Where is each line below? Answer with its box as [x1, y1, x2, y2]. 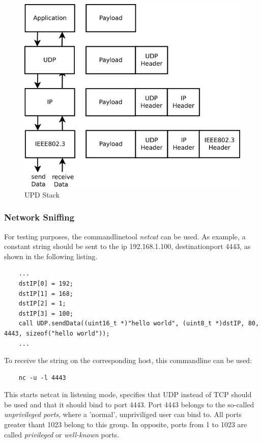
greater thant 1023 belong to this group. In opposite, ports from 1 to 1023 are [4, 419, 247, 430]
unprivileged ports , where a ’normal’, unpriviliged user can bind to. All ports [4, 409, 242, 420]
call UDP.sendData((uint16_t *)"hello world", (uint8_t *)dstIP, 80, [18, 320, 259, 327]
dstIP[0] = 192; [18, 280, 74, 287]
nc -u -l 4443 [18, 374, 66, 381]
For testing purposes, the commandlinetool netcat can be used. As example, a [4, 231, 246, 241]
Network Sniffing [4, 211, 75, 224]
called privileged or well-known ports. [4, 429, 120, 439]
